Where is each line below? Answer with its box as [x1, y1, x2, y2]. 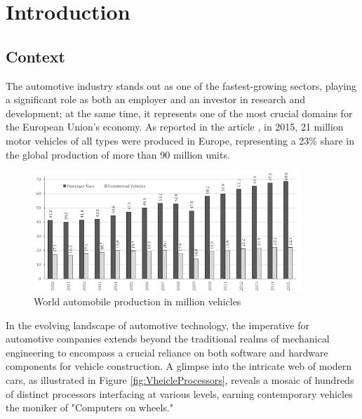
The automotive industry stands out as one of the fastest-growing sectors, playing [6, 78, 357, 93]
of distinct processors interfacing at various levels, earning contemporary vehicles [6, 386, 353, 401]
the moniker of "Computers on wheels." [6, 400, 173, 415]
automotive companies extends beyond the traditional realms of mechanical [6, 331, 330, 346]
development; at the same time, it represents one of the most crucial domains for [6, 105, 353, 120]
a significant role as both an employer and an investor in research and [6, 92, 306, 107]
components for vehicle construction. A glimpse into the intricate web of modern [6, 359, 352, 373]
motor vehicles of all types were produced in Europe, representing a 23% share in [6, 133, 354, 147]
